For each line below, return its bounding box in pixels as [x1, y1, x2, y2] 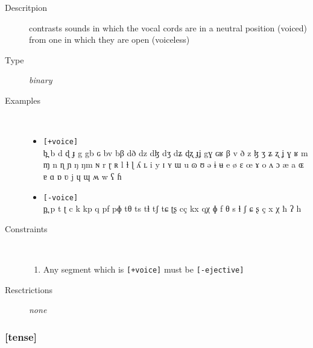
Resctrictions [5, 283, 52, 296]
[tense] [5, 329, 37, 344]
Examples [5, 93, 40, 106]
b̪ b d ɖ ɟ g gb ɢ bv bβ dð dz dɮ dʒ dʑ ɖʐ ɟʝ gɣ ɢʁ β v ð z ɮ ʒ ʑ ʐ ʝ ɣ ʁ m [43, 146, 308, 159]
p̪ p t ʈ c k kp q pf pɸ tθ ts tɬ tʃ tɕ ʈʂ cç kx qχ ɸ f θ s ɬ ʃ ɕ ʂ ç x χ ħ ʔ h [43, 202, 302, 215]
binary [29, 74, 52, 86]
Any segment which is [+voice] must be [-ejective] [43, 263, 244, 276]
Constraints [5, 222, 48, 235]
